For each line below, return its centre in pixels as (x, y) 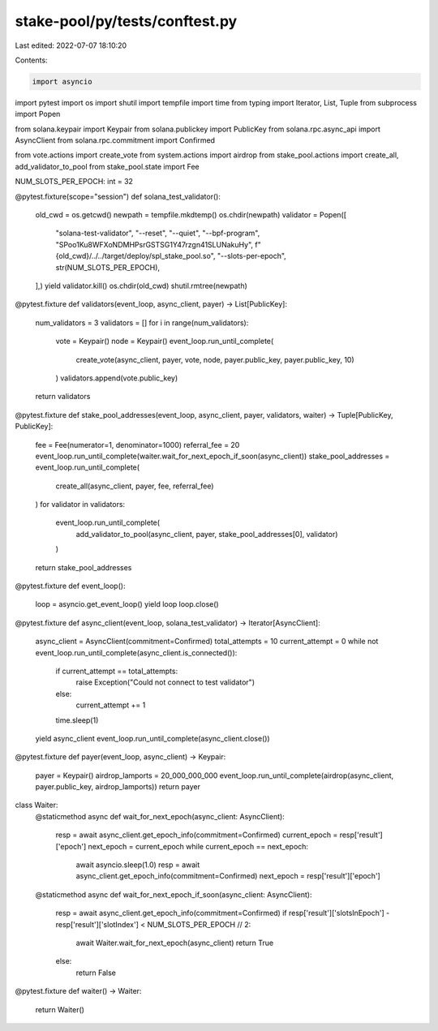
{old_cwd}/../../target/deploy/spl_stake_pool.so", (135, 256)
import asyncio (62, 82)
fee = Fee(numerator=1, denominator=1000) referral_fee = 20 (137, 445)
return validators (63, 397)
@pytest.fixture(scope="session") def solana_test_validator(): (118, 196)
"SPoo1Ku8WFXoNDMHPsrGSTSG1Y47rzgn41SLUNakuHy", (155, 244)
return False (96, 973)
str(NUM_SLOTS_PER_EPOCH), (108, 267)
